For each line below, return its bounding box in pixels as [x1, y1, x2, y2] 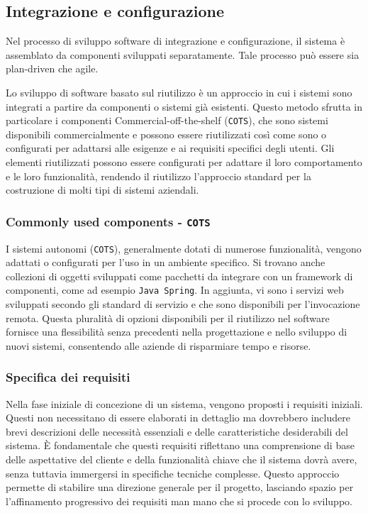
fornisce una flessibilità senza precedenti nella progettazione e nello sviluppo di [6, 324, 347, 339]
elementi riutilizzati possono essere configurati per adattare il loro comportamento [6, 155, 362, 170]
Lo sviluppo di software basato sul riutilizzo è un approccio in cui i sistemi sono [6, 84, 352, 99]
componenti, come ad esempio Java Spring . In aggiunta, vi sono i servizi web [6, 282, 344, 297]
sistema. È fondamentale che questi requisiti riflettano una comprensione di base [6, 438, 355, 453]
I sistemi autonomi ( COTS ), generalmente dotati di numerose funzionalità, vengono [6, 241, 362, 255]
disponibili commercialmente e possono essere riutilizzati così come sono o [6, 126, 327, 141]
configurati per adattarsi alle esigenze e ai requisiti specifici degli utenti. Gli [6, 140, 335, 155]
